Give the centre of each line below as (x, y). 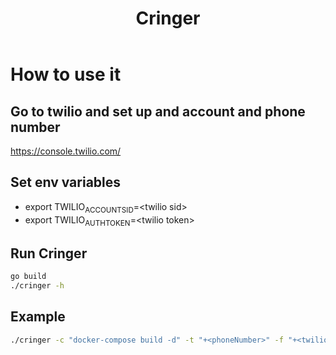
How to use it (66, 74)
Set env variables (66, 182)
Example (38, 317)
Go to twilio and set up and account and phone (158, 111)
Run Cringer (49, 253)
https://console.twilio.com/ (66, 151)
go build (28, 277)
